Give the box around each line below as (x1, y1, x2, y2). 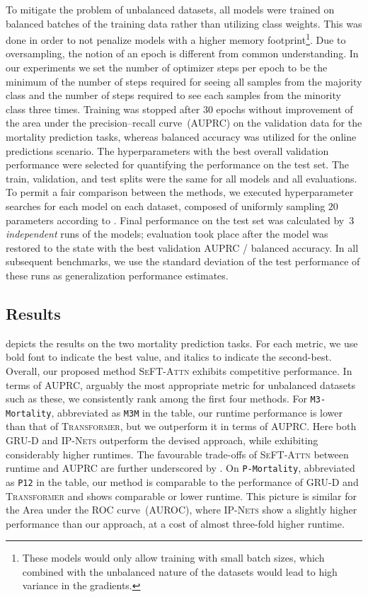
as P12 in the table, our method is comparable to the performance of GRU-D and (6, 474, 359, 489)
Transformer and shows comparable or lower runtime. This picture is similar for (6, 488, 357, 503)
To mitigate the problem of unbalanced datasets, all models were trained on (6, 2, 335, 16)
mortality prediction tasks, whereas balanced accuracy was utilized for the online (6, 129, 357, 144)
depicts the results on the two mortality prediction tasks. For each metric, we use (6, 335, 358, 350)
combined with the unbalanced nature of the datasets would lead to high (22, 564, 338, 579)
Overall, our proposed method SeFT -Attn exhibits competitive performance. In (6, 363, 352, 378)
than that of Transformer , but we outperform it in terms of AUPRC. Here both (6, 419, 357, 434)
